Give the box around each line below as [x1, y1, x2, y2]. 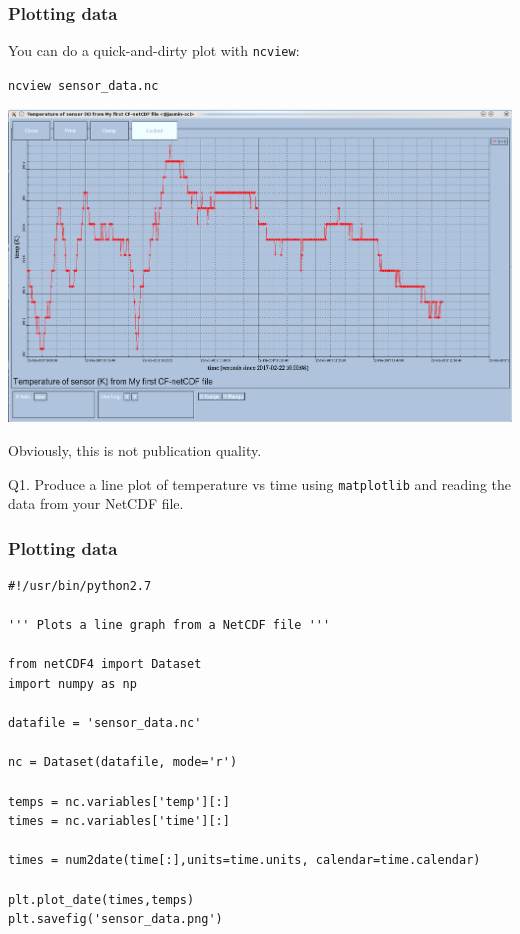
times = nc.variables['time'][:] [8, 814, 230, 829]
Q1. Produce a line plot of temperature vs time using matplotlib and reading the [8, 473, 512, 494]
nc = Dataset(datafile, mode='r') [8, 755, 238, 770]
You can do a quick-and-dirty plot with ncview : [8, 40, 300, 61]
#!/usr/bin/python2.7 [8, 579, 152, 594]
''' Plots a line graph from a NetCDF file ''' [8, 618, 331, 633]
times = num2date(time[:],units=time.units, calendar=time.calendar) [8, 853, 481, 868]
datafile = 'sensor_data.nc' [8, 716, 202, 731]
